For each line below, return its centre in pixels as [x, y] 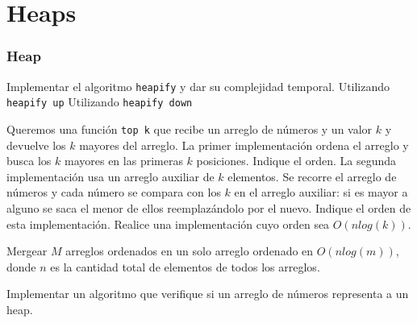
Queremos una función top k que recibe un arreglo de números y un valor [190, 128]
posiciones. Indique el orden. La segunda [296, 161]
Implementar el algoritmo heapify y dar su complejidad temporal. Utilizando [198, 86]
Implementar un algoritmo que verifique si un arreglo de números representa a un [208, 294]
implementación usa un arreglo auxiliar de [111, 176]
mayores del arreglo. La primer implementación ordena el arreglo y [244, 145]
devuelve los [36, 145]
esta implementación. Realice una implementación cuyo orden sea [168, 224]
